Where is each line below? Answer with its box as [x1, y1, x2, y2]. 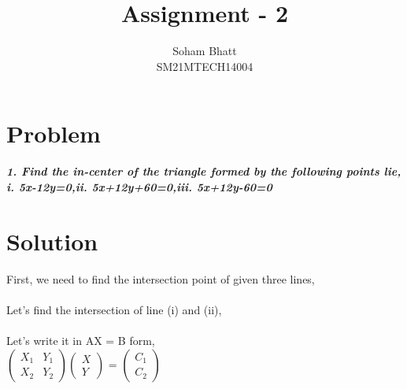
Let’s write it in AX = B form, [6, 332, 155, 348]
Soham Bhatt [172, 43, 237, 59]
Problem [6, 117, 101, 150]
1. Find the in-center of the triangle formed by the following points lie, [6, 163, 401, 180]
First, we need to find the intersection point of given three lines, [6, 270, 315, 287]
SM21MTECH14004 [156, 57, 253, 74]
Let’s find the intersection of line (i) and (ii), [6, 301, 222, 317]
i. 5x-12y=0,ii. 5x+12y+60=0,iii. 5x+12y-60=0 [6, 178, 272, 194]
